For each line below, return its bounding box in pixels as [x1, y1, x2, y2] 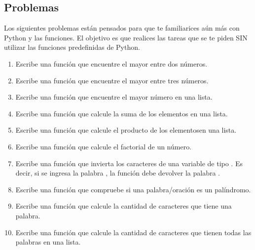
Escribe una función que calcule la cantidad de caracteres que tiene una [15, 201, 232, 211]
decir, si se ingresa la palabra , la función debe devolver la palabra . [15, 168, 220, 178]
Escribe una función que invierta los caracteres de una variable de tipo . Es [15, 158, 243, 168]
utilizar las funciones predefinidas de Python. [4, 42, 140, 52]
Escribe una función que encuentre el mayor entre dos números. [15, 58, 208, 69]
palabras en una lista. [15, 237, 81, 247]
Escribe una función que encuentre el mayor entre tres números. [15, 75, 209, 85]
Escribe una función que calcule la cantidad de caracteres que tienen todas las [15, 227, 252, 237]
